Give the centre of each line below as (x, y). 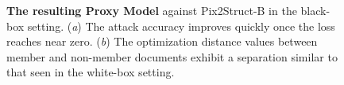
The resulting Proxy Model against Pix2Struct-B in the (152, 10)
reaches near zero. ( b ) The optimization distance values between (162, 41)
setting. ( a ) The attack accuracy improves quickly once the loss (181, 26)
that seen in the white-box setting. (91, 72)
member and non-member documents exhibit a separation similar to (172, 56)
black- (315, 10)
